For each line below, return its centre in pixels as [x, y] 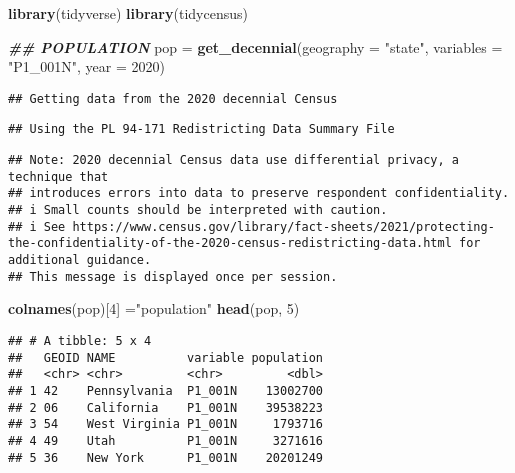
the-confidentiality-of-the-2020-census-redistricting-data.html [230, 243]
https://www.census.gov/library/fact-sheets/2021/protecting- [283, 226]
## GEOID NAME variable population [165, 357]
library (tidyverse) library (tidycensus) [128, 13]
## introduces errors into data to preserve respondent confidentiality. [259, 193]
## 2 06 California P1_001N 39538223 [165, 407]
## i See [37, 226]
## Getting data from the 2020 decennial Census [173, 98]
